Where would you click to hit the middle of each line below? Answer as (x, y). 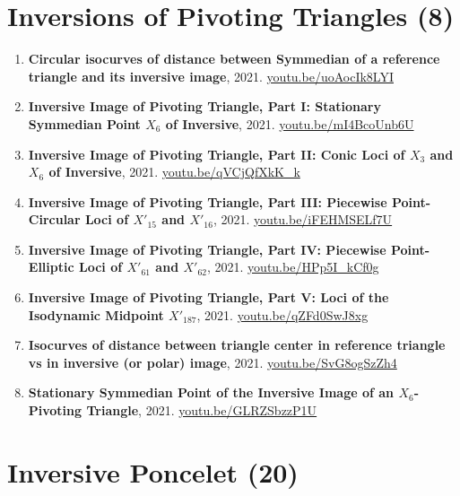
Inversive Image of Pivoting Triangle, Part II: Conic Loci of (217, 154)
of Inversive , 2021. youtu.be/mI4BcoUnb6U (290, 123)
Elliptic (51, 267)
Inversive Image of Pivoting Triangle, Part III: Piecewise (208, 201)
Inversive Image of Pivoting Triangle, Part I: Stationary (204, 106)
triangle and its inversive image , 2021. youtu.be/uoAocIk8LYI (211, 76)
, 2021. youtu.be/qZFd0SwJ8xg (282, 314)
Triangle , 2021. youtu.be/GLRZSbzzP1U (202, 410)
